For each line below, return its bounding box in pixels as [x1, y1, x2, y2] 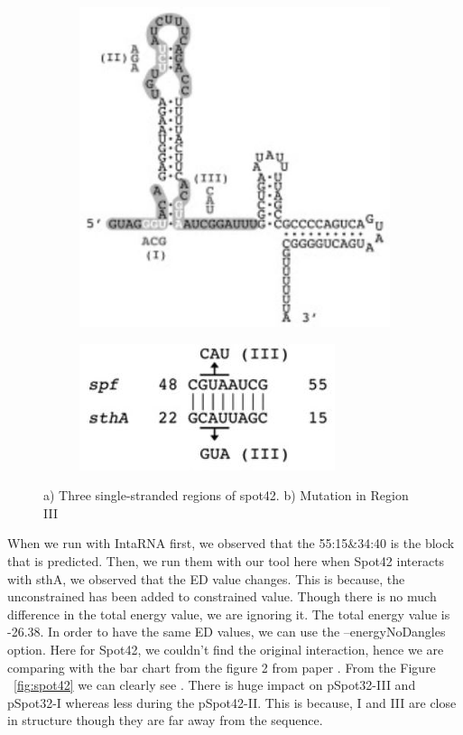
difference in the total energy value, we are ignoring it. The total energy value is [7, 604, 450, 623]
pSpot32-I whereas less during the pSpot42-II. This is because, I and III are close [7, 693, 457, 712]
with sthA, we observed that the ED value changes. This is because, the [7, 569, 405, 588]
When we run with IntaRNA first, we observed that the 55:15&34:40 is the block [7, 534, 455, 553]
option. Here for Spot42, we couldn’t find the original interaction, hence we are [7, 640, 444, 659]
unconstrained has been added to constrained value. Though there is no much [7, 587, 437, 606]
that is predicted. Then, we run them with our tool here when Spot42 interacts [7, 552, 445, 571]
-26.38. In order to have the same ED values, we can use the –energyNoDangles [7, 622, 446, 641]
